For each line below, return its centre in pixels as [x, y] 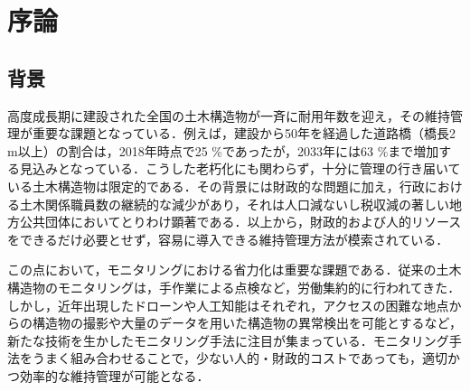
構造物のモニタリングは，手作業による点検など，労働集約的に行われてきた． [234, 287]
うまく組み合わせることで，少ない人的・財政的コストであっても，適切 [240, 358]
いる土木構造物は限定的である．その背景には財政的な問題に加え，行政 [216, 186]
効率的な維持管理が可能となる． [114, 375]
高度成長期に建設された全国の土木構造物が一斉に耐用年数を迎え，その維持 [229, 115]
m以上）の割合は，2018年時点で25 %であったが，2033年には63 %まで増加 [223, 150]
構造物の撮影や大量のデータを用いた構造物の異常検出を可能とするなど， [247, 323]
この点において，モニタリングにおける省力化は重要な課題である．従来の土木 [235, 270]
